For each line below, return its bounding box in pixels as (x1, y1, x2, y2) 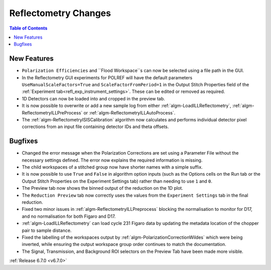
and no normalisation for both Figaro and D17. (22, 213, 116, 219)
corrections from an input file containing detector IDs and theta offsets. (22, 123, 169, 130)
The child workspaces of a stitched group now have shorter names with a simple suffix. (22, 164, 203, 170)
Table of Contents (9, 25, 48, 31)
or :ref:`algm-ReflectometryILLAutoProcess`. (83, 109, 176, 115)
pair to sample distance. (22, 227, 72, 233)
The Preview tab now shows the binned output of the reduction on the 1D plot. (22, 185, 183, 191)
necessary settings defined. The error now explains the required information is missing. (22, 157, 203, 163)
